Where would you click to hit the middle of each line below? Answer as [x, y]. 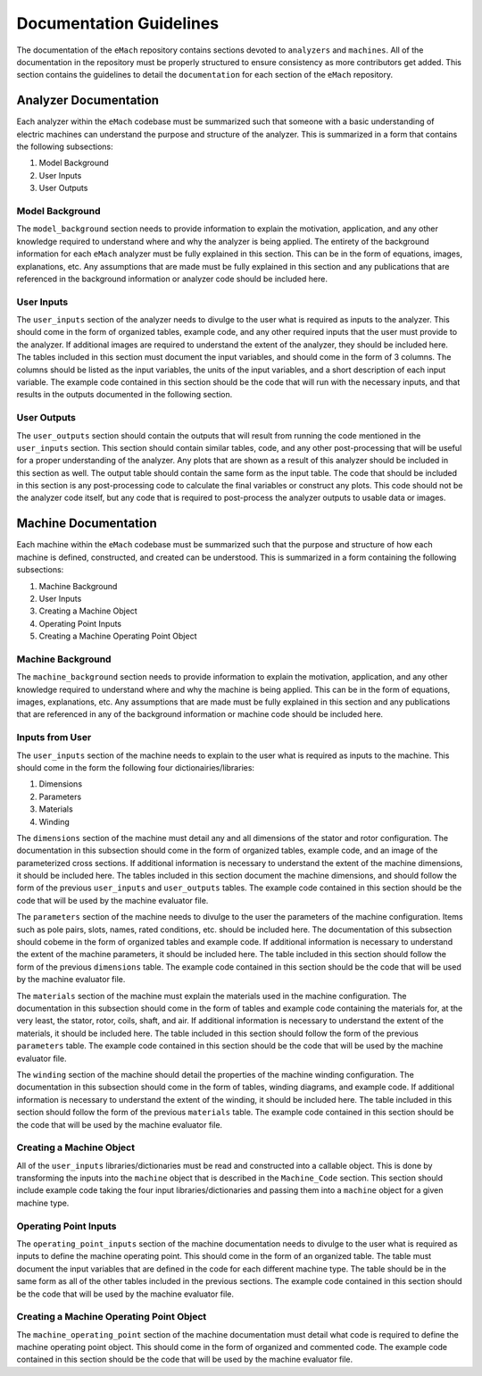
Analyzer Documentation [88, 100]
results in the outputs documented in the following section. [125, 395]
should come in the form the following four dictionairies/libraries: [135, 767]
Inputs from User [54, 738]
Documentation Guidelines [118, 23]
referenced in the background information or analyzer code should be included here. [172, 279]
